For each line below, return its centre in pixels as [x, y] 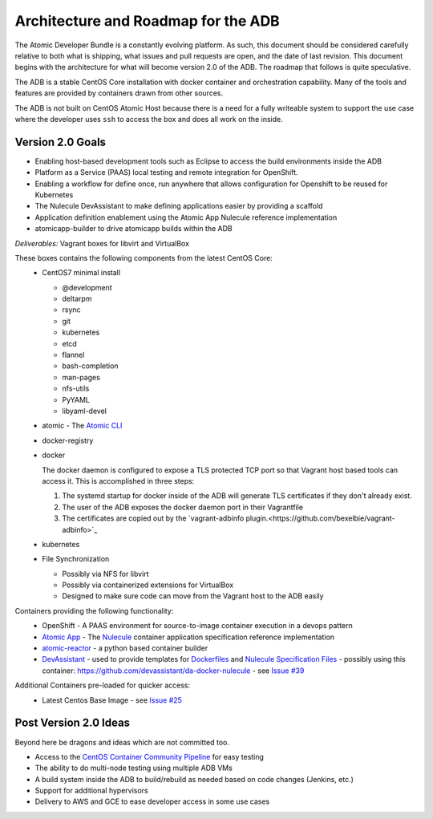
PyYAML [76, 399]
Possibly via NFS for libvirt [105, 574]
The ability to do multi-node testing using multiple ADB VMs [134, 768]
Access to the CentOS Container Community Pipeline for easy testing [150, 756]
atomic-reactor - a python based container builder [125, 648]
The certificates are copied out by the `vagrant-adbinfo [153, 518]
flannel [73, 355]
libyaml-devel [85, 411]
